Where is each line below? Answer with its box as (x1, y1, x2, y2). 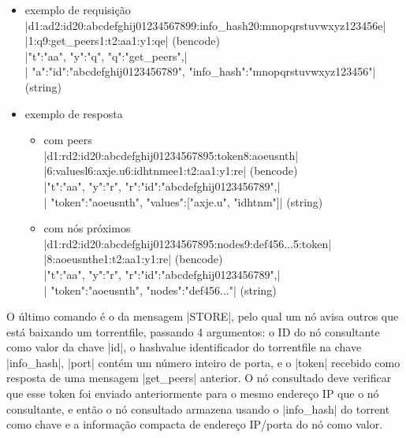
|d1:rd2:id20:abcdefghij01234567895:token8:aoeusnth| (43, 147, 299, 163)
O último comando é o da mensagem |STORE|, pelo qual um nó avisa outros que (6, 308, 399, 325)
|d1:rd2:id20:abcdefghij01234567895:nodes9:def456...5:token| (43, 235, 332, 251)
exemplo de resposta (24, 105, 123, 121)
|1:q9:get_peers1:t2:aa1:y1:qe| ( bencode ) (24, 32, 220, 49)
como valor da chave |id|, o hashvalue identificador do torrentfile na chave (6, 339, 362, 355)
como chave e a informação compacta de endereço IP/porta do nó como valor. (6, 416, 383, 432)
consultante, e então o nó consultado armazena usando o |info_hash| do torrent (6, 400, 390, 417)
